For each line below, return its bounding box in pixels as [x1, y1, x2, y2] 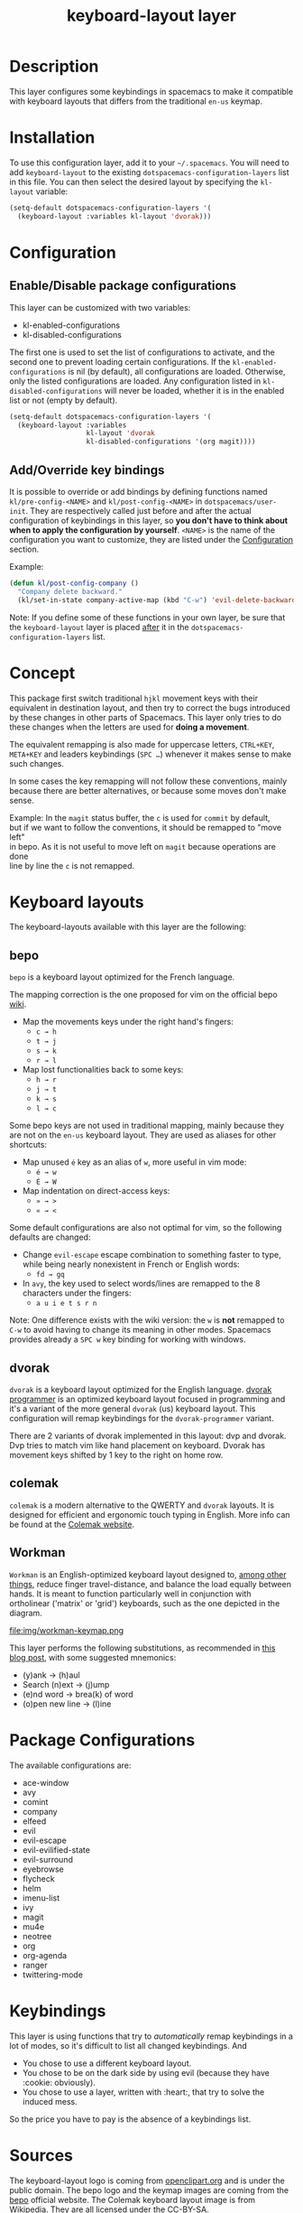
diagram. [9, 1607, 42, 1618]
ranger [22, 1959, 48, 1970]
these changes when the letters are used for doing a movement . [9, 721, 250, 732]
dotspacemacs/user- [204, 497, 278, 507]
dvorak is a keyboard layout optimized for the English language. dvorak [9, 1384, 272, 1395]
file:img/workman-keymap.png [9, 1624, 124, 1635]
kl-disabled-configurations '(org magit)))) [86, 437, 256, 447]
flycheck [22, 1873, 56, 1883]
